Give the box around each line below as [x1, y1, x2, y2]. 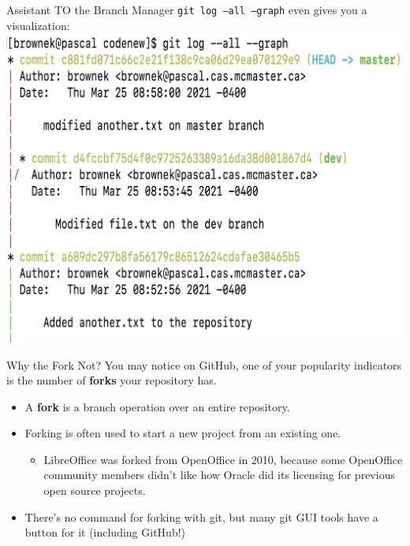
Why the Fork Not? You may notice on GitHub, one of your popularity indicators [6, 356, 402, 373]
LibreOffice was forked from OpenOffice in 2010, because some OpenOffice [43, 451, 403, 467]
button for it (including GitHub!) [24, 524, 186, 540]
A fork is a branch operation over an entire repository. [24, 398, 290, 414]
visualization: [6, 17, 70, 33]
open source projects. [43, 482, 146, 499]
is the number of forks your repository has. [6, 372, 217, 388]
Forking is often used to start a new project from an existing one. [24, 425, 341, 441]
